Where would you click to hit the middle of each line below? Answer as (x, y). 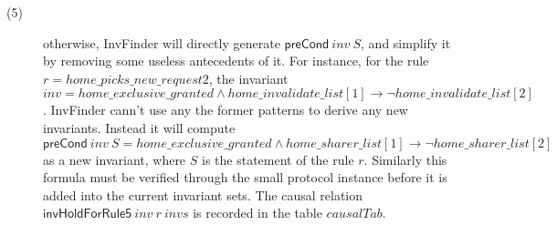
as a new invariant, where (115, 159)
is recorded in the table (257, 213)
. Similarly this (405, 159)
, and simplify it (406, 42)
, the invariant (248, 78)
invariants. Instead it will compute (139, 127)
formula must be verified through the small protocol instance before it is (245, 177)
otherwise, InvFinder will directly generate (162, 42)
